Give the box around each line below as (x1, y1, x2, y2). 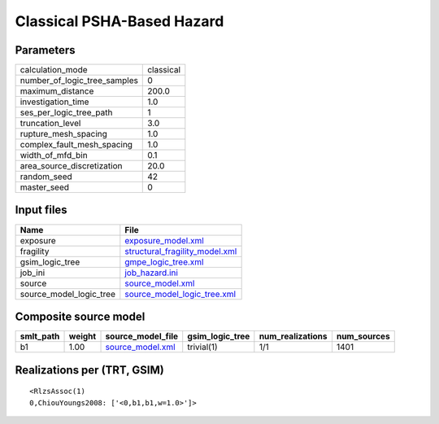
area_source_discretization (20, 160, 123, 172)
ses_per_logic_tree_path (20, 107, 113, 118)
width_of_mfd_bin (20, 150, 89, 161)
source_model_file (105, 330, 179, 342)
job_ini (20, 267, 46, 278)
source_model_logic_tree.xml (124, 288, 236, 299)
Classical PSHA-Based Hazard (15, 12, 224, 30)
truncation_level (20, 118, 81, 129)
